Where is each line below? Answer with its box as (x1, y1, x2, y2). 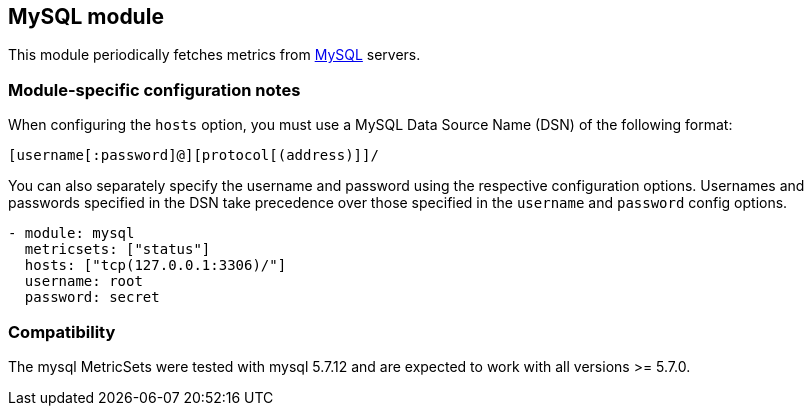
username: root (24, 273, 143, 290)
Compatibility (8, 321, 116, 342)
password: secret (24, 289, 160, 306)
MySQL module (8, 4, 164, 29)
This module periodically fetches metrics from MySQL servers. (8, 46, 421, 64)
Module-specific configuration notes (8, 79, 301, 100)
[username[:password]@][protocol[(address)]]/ (8, 147, 379, 164)
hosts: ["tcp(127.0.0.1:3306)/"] (24, 257, 287, 274)
